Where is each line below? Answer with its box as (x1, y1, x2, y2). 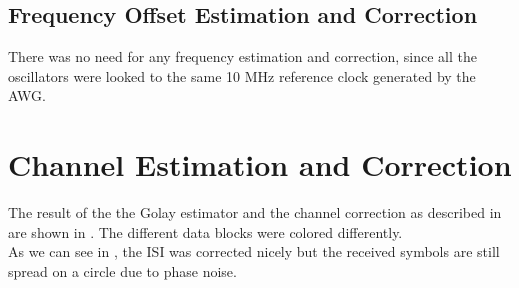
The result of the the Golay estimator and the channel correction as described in (8, 202, 502, 223)
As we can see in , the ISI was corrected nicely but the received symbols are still (8, 241, 500, 262)
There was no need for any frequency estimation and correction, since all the (8, 46, 478, 67)
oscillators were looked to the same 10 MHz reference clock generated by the (8, 65, 476, 86)
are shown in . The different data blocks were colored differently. (8, 221, 403, 242)
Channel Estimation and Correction (8, 144, 512, 185)
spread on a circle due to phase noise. (8, 260, 237, 281)
